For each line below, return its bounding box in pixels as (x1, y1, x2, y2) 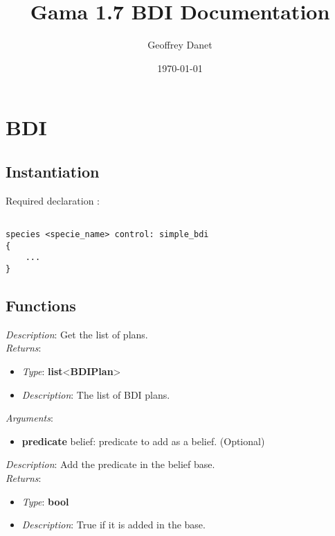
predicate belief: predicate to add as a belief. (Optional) (21, 433, 265, 448)
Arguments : (6, 410, 53, 425)
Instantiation (6, 160, 100, 182)
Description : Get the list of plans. (6, 327, 148, 341)
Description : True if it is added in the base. (21, 517, 206, 532)
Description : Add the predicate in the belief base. (6, 457, 215, 472)
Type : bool (21, 494, 69, 508)
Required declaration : (6, 193, 100, 207)
